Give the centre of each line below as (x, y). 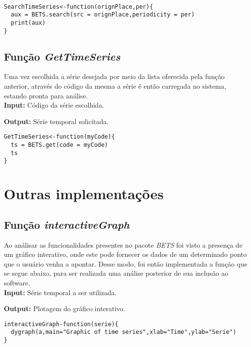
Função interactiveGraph (67, 224)
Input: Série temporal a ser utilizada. (60, 292)
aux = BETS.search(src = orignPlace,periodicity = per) (103, 15)
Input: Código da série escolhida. (54, 105)
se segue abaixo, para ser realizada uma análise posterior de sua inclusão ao (116, 273)
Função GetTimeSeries (62, 56)
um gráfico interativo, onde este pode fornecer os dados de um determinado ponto (125, 254)
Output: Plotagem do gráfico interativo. (65, 308)
